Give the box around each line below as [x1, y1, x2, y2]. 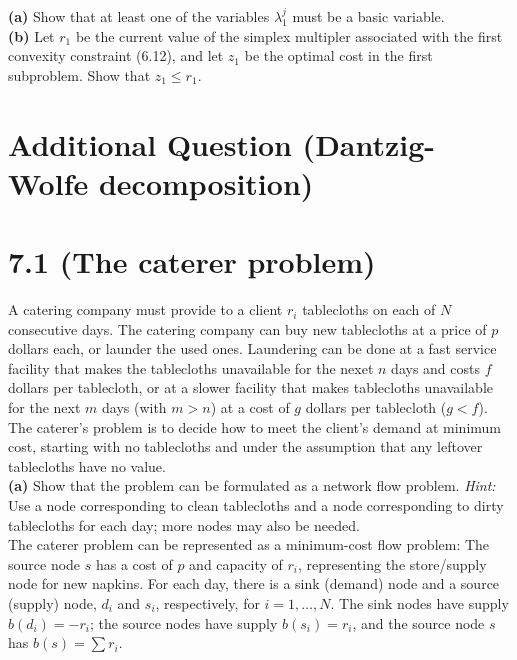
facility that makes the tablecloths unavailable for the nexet [8, 357, 374, 378]
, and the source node [352, 612, 485, 633]
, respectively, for [155, 592, 260, 613]
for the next [8, 397, 81, 418]
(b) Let [8, 25, 55, 46]
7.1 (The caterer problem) [8, 241, 376, 282]
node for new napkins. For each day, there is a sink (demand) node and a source [8, 573, 500, 594]
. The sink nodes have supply [330, 592, 509, 613]
